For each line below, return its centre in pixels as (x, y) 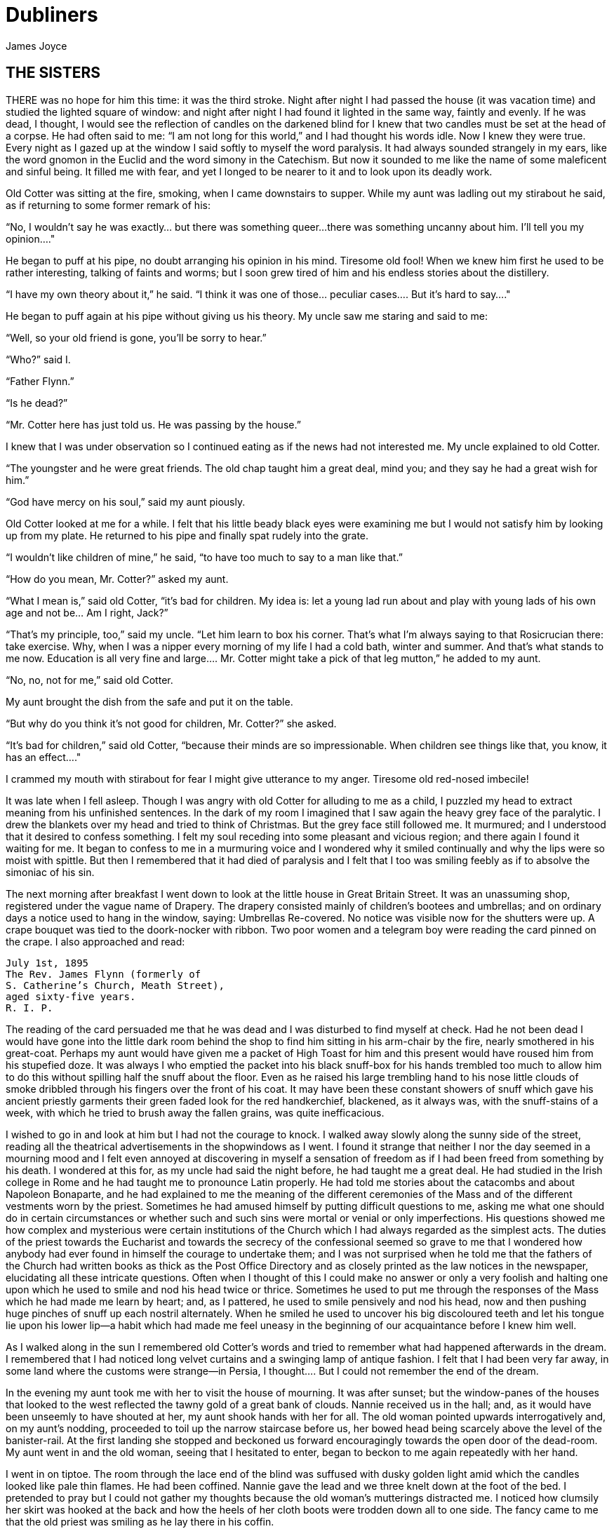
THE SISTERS (53, 73)
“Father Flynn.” (40, 381)
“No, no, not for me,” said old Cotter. (89, 680)
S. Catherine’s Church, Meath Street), (115, 985)
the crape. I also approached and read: (95, 941)
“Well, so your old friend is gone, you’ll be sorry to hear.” (136, 337)
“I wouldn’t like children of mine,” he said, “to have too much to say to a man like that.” (204, 557)
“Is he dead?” (37, 403)
